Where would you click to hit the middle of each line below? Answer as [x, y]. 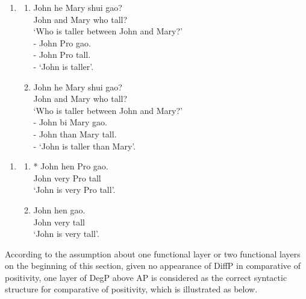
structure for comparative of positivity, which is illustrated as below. [131, 289]
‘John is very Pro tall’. [74, 190]
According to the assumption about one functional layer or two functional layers [153, 253]
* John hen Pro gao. [71, 166]
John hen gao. [59, 209]
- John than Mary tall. [75, 134]
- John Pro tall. [62, 55]
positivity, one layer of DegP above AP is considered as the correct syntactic [146, 277]
